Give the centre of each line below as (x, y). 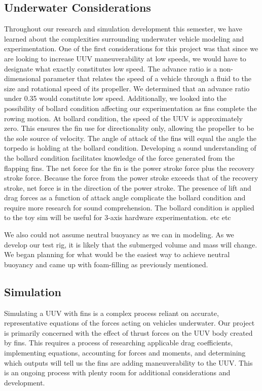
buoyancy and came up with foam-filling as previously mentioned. (106, 264)
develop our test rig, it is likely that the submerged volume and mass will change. (131, 244)
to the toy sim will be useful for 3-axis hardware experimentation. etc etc (118, 217)
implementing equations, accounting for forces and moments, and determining (125, 353)
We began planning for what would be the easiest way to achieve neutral (117, 254)
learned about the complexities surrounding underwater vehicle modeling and (124, 38)
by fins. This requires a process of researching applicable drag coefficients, (119, 343)
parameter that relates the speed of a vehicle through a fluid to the (147, 78)
